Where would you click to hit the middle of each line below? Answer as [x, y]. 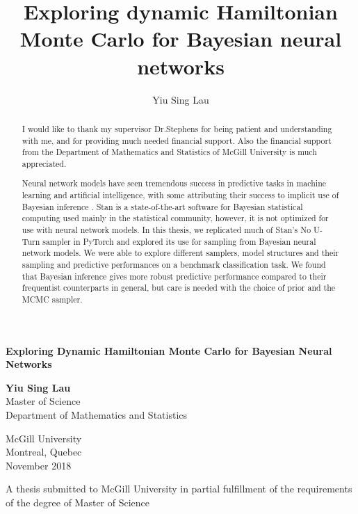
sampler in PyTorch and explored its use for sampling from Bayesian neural [179, 241]
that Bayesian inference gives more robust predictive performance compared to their [174, 276]
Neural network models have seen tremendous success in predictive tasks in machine [174, 183]
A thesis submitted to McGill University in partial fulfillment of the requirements [179, 489]
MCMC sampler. [52, 299]
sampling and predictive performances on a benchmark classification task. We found [174, 264]
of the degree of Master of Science [78, 502]
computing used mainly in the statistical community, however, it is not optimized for [175, 218]
